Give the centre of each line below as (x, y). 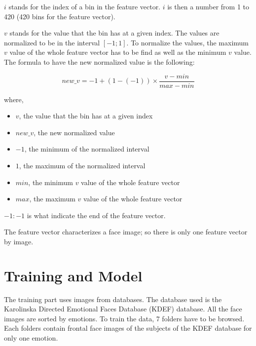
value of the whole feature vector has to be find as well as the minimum (118, 52)
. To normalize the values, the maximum (188, 42)
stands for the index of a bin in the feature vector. (85, 6)
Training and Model (73, 275)
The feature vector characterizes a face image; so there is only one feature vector (126, 232)
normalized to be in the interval (52, 42)
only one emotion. (31, 338)
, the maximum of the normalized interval (82, 165)
